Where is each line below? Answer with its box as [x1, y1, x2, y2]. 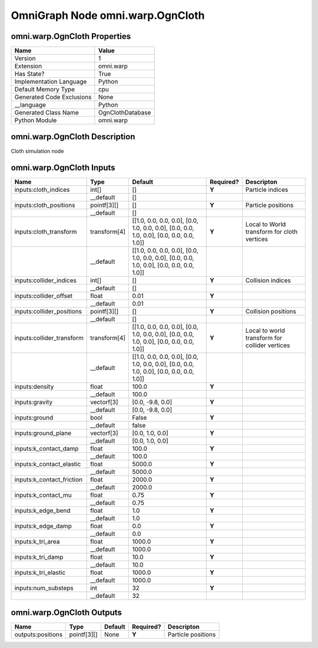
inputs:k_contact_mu [14, 491, 72, 499]
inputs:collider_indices [14, 276, 77, 284]
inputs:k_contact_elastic [14, 460, 81, 469]
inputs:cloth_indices [14, 186, 70, 194]
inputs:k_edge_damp [14, 522, 72, 531]
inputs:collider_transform [14, 334, 84, 342]
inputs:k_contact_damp [14, 444, 79, 453]
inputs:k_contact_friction [14, 476, 82, 484]
